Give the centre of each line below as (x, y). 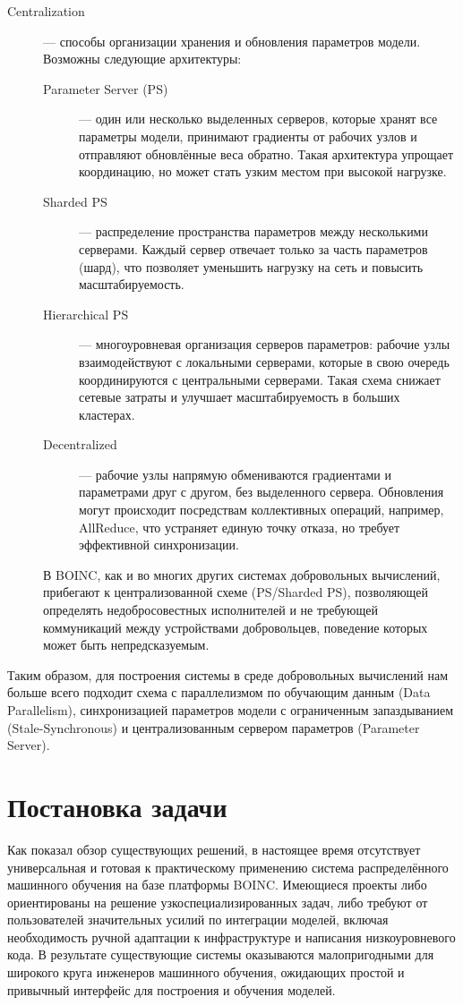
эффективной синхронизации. (159, 545)
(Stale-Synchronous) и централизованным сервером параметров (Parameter (214, 727)
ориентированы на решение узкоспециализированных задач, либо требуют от (218, 902)
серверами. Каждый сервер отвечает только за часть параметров (253, 248)
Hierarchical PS (86, 314)
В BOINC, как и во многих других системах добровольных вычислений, (242, 574)
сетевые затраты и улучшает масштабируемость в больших (240, 397)
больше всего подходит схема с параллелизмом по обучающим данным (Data (219, 692)
